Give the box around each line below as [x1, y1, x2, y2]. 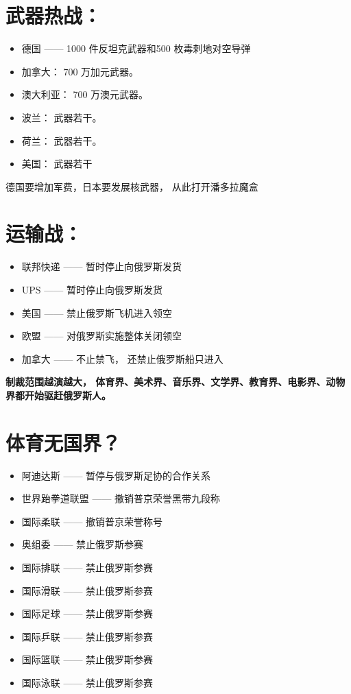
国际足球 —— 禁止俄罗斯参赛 [21, 606, 154, 621]
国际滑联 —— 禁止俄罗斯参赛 [21, 583, 154, 597]
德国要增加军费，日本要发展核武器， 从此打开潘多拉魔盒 [5, 179, 258, 193]
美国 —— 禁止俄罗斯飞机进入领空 [21, 305, 173, 320]
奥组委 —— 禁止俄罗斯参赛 [21, 537, 144, 551]
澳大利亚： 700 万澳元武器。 [21, 87, 149, 101]
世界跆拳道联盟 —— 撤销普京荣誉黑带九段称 [21, 491, 221, 505]
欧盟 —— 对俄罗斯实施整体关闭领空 [21, 328, 182, 343]
